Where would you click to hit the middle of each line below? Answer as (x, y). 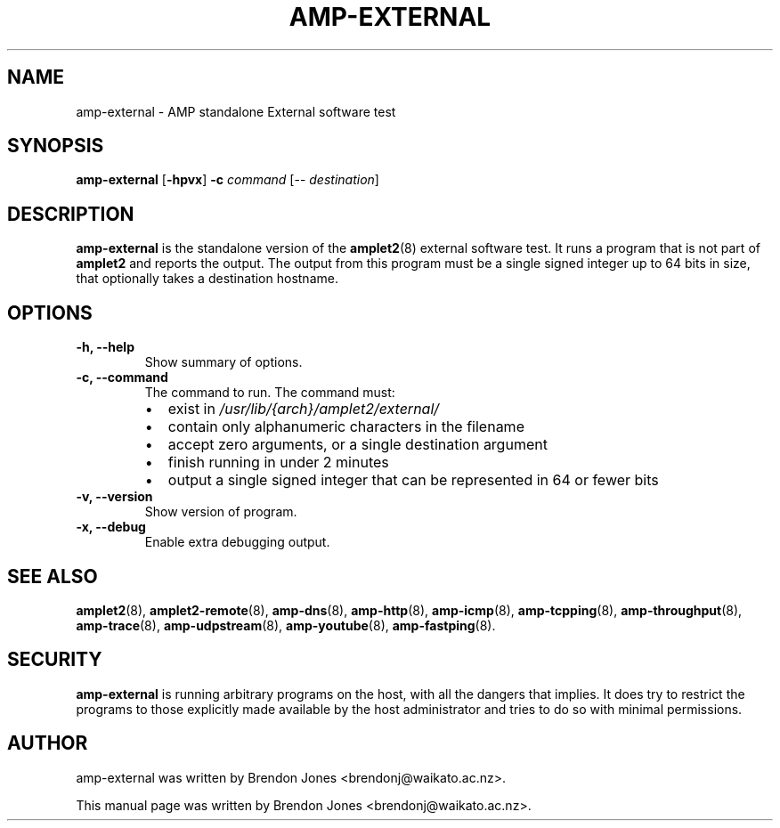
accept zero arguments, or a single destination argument (357, 445)
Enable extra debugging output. (237, 542)
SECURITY (55, 660)
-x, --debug (111, 527)
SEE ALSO (53, 576)
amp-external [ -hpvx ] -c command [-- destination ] (227, 180)
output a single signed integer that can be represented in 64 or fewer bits (413, 480)
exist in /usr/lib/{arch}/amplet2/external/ (304, 409)
